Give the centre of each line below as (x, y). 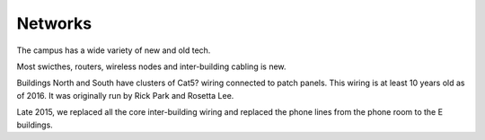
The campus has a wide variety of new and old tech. (114, 50)
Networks (54, 23)
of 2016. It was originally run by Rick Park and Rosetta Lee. (125, 95)
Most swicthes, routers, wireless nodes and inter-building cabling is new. (151, 66)
